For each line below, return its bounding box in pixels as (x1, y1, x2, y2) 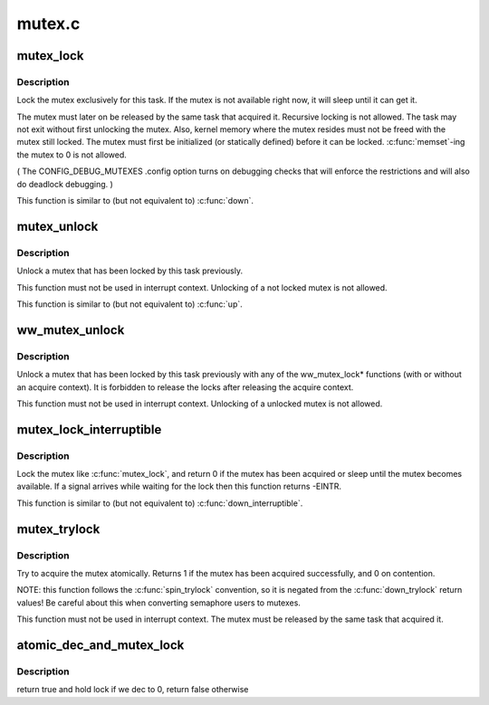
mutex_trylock (16, 521, 101, 537)
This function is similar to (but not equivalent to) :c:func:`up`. (16, 299, 244, 310)
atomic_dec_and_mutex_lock (16, 638, 185, 653)
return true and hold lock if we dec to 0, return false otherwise (16, 684, 249, 695)
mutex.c (16, 14, 81, 33)
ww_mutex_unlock (16, 322, 125, 338)
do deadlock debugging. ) (16, 178, 113, 189)
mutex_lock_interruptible (16, 422, 162, 437)
